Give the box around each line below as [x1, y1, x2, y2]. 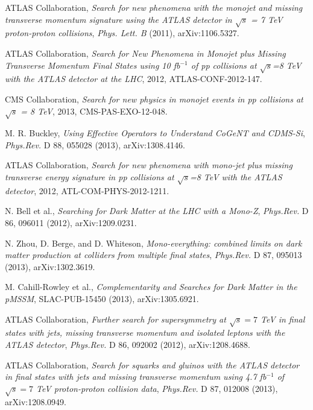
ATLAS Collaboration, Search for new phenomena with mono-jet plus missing [5, 159, 292, 171]
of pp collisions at [191, 58, 257, 71]
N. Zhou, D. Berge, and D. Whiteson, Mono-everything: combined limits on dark [5, 236, 302, 249]
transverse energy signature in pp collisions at [5, 171, 174, 183]
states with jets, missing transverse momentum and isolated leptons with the [5, 326, 285, 339]
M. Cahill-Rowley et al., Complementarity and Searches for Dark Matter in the [5, 280, 297, 293]
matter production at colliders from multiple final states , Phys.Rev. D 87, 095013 [5, 248, 302, 261]
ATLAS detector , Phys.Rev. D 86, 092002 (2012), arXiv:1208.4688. [5, 338, 250, 350]
